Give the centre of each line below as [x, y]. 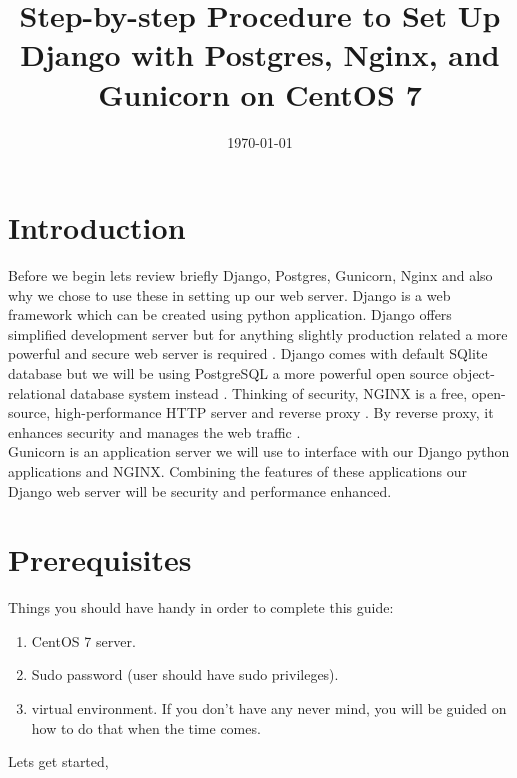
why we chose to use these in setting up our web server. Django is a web [229, 294]
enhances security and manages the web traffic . [154, 431]
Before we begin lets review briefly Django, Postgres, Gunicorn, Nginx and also [250, 275]
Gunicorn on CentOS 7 [260, 93]
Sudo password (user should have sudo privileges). [185, 674]
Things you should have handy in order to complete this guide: [201, 607]
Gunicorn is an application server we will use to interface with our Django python [259, 451]
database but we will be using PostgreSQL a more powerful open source [228, 373]
